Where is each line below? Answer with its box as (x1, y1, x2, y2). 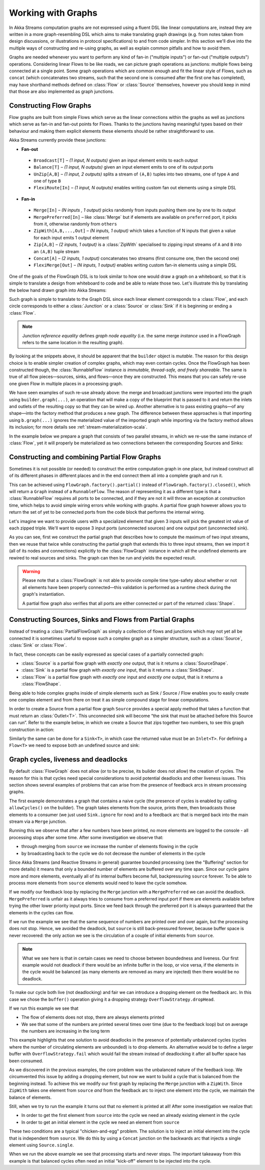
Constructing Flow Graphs (9, 101, 92, 110)
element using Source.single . (9, 1142, 74, 1148)
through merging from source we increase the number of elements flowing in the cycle (21, 844, 198, 849)
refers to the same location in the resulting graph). (22, 339, 124, 345)
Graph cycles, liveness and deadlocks (9, 755, 128, 764)
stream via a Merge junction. (9, 819, 67, 824)
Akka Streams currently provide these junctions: (9, 137, 106, 143)
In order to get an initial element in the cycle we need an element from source (21, 1119, 180, 1125)
